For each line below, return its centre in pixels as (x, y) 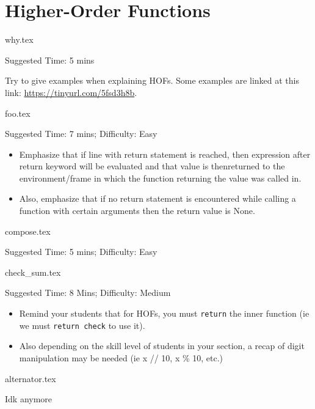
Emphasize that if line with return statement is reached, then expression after (165, 154)
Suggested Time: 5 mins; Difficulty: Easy (81, 252)
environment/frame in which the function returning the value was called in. (160, 178)
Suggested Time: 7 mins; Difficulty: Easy (81, 134)
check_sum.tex (33, 272)
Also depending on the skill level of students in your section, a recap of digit (162, 346)
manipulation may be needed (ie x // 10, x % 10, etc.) (121, 357)
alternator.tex (31, 378)
